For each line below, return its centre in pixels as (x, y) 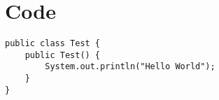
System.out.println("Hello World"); (130, 67)
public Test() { (63, 55)
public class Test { (53, 44)
